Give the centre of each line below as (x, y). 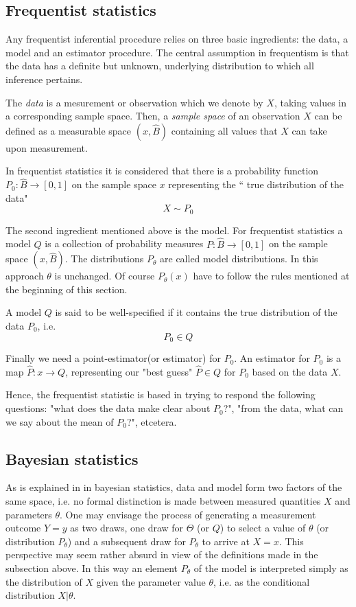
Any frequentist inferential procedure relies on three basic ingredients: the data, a (177, 39)
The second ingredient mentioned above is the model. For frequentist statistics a (174, 230)
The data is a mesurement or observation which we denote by (134, 102)
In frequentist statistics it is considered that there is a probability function (162, 171)
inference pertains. (44, 79)
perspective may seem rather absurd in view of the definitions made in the (162, 554)
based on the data (290, 371)
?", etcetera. (152, 421)
